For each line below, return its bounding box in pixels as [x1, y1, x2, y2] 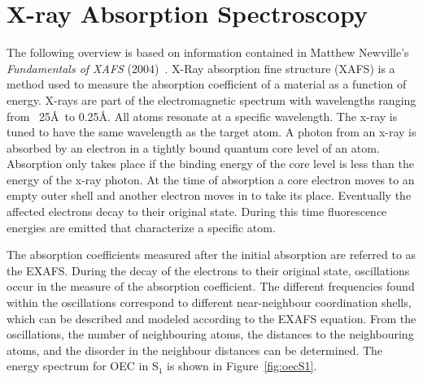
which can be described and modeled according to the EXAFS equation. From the [7, 309, 416, 326]
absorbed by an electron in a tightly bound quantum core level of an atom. [7, 139, 380, 156]
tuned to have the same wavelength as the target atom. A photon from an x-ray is [7, 123, 416, 140]
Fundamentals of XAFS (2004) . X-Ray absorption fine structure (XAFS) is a [7, 59, 395, 76]
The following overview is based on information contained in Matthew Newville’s [7, 44, 409, 61]
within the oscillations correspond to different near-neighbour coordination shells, [7, 294, 412, 311]
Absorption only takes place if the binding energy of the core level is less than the [7, 155, 414, 172]
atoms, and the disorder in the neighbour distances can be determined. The [7, 341, 383, 358]
